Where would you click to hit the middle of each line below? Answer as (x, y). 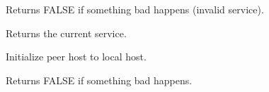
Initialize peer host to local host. (76, 57)
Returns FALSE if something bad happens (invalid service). (135, 9)
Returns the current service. (66, 33)
